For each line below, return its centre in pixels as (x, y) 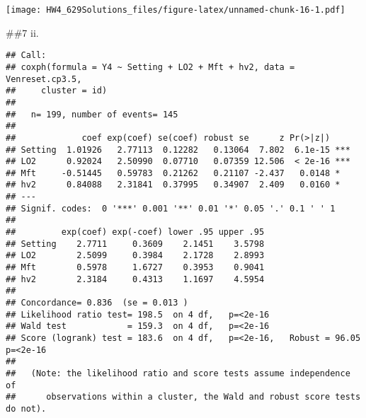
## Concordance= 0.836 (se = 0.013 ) (97, 303)
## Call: (26, 56)
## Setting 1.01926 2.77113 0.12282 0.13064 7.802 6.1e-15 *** (178, 150)
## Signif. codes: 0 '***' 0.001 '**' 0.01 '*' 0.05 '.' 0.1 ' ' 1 (171, 208)
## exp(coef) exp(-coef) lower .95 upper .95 (135, 232)
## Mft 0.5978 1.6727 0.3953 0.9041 (135, 268)
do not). (26, 408)
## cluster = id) (57, 91)
